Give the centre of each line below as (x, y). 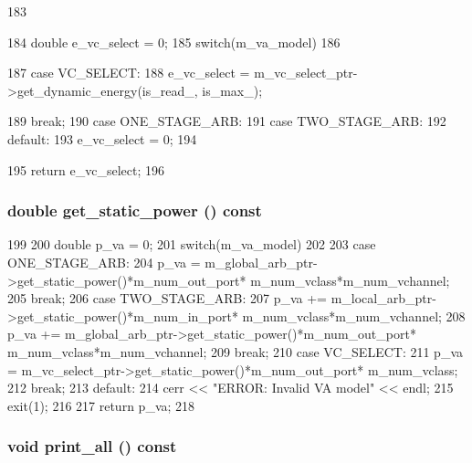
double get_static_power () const (135, 210)
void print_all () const (92, 446)
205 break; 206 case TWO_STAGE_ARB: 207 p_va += (167, 298)
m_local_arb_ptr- (383, 298)
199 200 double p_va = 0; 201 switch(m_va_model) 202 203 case (192, 244)
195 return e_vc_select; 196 (86, 169)
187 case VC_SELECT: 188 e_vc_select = (129, 73)
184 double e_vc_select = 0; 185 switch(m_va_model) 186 (174, 42)
